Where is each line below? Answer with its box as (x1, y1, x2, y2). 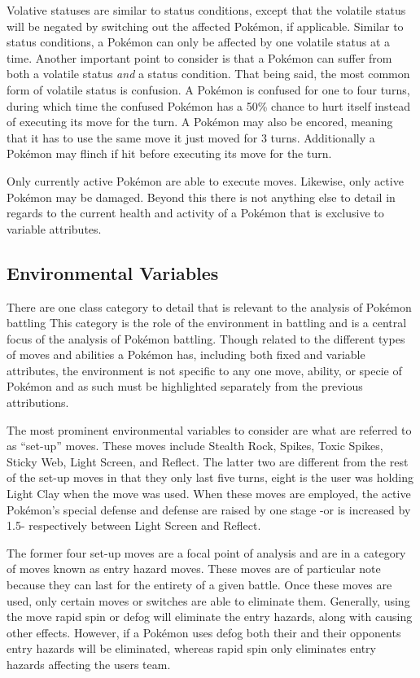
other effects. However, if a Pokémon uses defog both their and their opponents (7, 623, 401, 641)
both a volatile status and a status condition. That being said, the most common (7, 65, 410, 82)
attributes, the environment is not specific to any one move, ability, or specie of (7, 361, 402, 378)
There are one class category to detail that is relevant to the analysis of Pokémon (7, 298, 412, 315)
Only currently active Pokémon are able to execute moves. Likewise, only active (7, 172, 404, 189)
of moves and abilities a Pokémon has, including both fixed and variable (7, 346, 365, 363)
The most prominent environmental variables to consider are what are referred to (7, 421, 412, 438)
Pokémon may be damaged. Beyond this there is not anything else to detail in (7, 188, 396, 205)
